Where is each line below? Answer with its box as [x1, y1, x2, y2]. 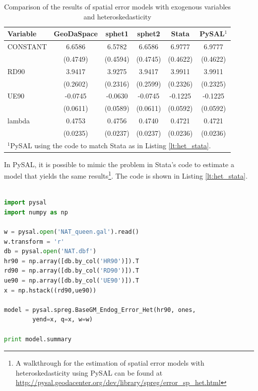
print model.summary [4, 335, 72, 343]
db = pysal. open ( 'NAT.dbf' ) [4, 248, 97, 255]
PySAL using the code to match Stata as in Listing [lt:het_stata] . [10, 140, 211, 150]
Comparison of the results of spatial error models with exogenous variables [4, 1, 231, 11]
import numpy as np [4, 208, 68, 216]
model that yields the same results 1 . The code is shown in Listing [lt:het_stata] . [4, 169, 248, 181]
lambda [7, 115, 30, 126]
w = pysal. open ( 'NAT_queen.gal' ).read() [4, 228, 139, 236]
